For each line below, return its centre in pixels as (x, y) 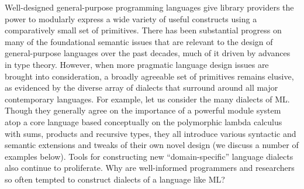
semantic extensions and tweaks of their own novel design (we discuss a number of (152, 145)
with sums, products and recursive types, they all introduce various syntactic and (151, 133)
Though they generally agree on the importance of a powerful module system (143, 110)
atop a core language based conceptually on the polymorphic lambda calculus (144, 121)
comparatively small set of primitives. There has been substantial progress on (143, 30)
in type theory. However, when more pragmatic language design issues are (137, 64)
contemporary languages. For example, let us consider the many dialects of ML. (147, 99)
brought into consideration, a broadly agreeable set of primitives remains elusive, (149, 76)
